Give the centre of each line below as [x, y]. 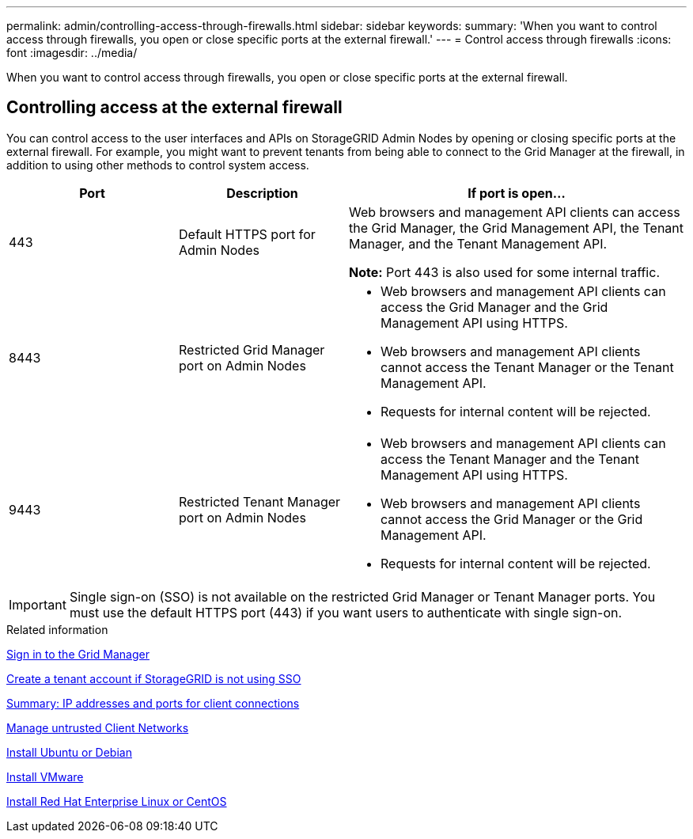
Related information [57, 629]
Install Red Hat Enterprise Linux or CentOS [117, 801]
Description [262, 193]
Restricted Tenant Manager [260, 501]
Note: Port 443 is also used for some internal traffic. [504, 272]
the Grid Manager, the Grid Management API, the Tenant [517, 228]
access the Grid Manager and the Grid [494, 307]
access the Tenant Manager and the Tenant [510, 459]
